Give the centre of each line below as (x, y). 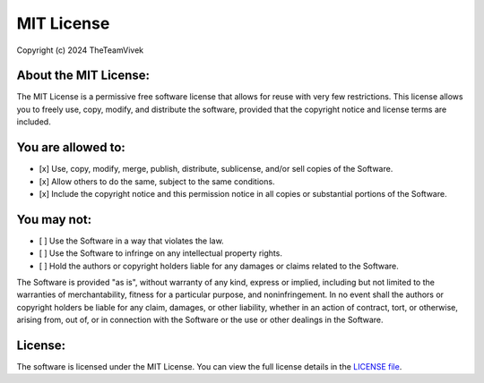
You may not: (54, 219)
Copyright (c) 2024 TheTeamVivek (80, 50)
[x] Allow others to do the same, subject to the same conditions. (157, 181)
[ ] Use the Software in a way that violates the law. (131, 241)
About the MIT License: (83, 76)
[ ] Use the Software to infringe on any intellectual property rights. (160, 253)
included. (34, 122)
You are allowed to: (71, 148)
